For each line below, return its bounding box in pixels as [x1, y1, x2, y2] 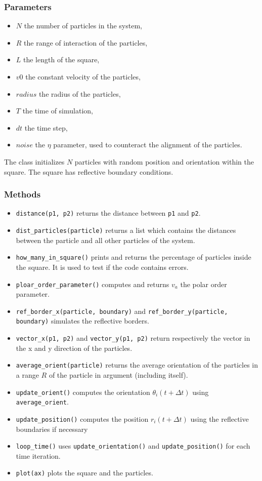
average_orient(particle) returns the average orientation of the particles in [16, 359, 258, 370]
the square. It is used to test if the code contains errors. [16, 261, 189, 272]
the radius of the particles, [38, 88, 121, 99]
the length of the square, [23, 54, 100, 65]
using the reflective [190, 413, 249, 424]
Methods [4, 188, 41, 201]
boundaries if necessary [16, 423, 88, 434]
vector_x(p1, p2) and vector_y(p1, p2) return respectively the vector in [16, 333, 250, 343]
